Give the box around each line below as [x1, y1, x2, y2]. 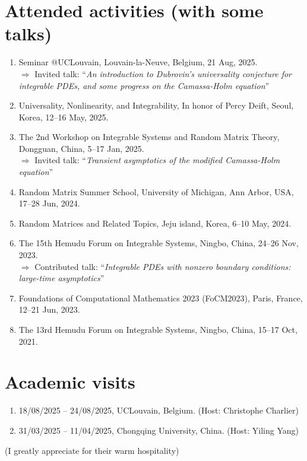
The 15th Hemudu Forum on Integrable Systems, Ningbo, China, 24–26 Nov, [18, 237, 299, 249]
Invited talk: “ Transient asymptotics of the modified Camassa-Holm [34, 154, 280, 166]
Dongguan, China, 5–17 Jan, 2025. [18, 142, 144, 154]
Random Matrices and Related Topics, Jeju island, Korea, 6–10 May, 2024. [18, 217, 292, 229]
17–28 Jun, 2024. [18, 197, 80, 209]
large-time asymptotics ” [18, 272, 105, 284]
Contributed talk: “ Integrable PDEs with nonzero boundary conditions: [34, 260, 291, 272]
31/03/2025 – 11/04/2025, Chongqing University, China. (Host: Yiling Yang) [18, 424, 299, 436]
